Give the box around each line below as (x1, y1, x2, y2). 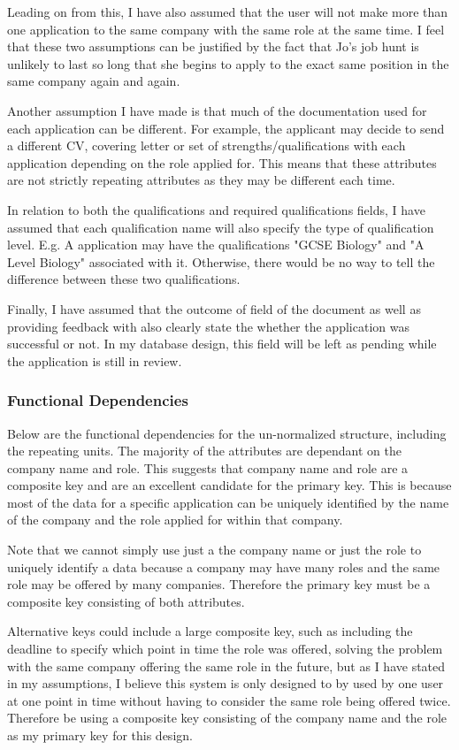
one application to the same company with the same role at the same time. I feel (7, 19, 445, 38)
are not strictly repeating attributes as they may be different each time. (7, 171, 395, 189)
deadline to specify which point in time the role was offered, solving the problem (7, 639, 443, 658)
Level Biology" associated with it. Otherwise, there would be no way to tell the (7, 252, 435, 271)
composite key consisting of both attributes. (7, 592, 245, 610)
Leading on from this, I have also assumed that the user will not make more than (7, 3, 448, 20)
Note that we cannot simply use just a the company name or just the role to (7, 540, 422, 559)
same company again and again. (7, 72, 180, 90)
